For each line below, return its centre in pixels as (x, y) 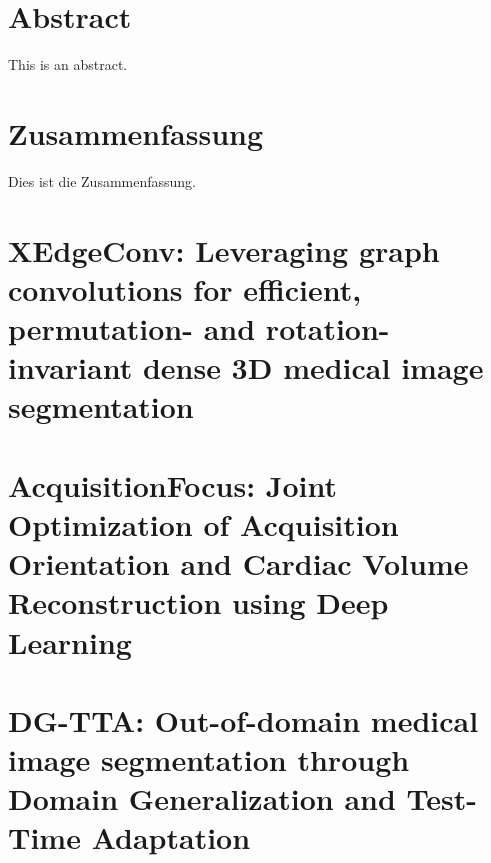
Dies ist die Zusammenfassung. (102, 180)
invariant (70, 367)
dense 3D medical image (313, 367)
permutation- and (132, 328)
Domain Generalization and (202, 798)
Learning (70, 641)
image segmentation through (209, 759)
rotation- (327, 328)
